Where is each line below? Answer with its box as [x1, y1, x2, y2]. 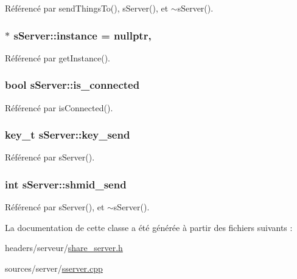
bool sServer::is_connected [5, 77, 140, 92]
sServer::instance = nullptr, [13, 27, 152, 43]
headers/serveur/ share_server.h [5, 241, 123, 254]
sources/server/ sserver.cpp [5, 262, 103, 275]
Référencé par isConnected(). [5, 101, 113, 114]
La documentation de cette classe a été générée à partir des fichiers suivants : [5, 221, 293, 233]
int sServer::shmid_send [5, 176, 127, 191]
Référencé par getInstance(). [5, 51, 110, 64]
